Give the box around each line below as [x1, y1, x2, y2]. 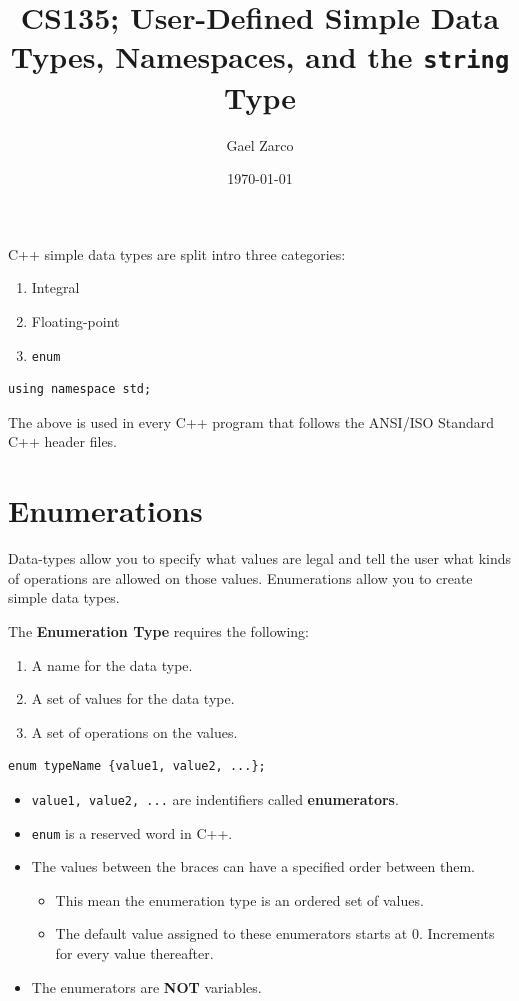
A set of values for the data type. [31, 688, 235, 709]
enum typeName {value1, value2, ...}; [8, 759, 266, 774]
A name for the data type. [31, 654, 193, 675]
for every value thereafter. [55, 943, 214, 963]
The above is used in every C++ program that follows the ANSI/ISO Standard [8, 411, 495, 432]
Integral [31, 277, 80, 298]
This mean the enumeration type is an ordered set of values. [55, 889, 424, 910]
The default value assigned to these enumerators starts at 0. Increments [55, 923, 495, 944]
